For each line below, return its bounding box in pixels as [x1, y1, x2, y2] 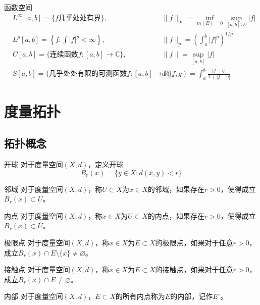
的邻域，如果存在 [147, 183, 204, 194]
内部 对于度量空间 [4, 291, 63, 301]
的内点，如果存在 [147, 210, 204, 221]
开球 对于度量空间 [4, 159, 63, 170]
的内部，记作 [170, 291, 213, 301]
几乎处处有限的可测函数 [49, 70, 127, 78]
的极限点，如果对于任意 [155, 237, 233, 248]
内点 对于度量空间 [4, 210, 63, 221]
